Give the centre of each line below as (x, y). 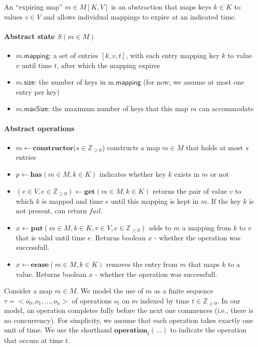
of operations (92, 300)
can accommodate (226, 108)
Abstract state (30, 36)
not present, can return (51, 211)
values (14, 16)
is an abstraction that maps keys (161, 7)
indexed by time (165, 300)
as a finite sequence (184, 291)
